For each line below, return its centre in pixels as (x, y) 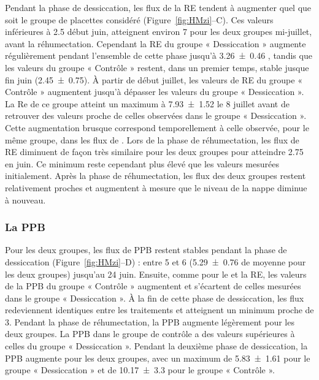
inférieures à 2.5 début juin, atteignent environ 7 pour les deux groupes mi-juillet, (159, 32)
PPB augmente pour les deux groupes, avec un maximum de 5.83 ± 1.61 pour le (158, 358)
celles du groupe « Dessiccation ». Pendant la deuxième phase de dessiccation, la (156, 346)
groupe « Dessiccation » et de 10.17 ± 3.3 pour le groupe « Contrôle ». (140, 370)
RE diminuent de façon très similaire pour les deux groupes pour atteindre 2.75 (154, 152)
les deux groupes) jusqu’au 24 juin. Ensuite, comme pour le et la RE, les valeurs (156, 274)
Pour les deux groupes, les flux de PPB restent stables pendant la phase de (146, 250)
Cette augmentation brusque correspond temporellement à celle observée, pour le (157, 127)
